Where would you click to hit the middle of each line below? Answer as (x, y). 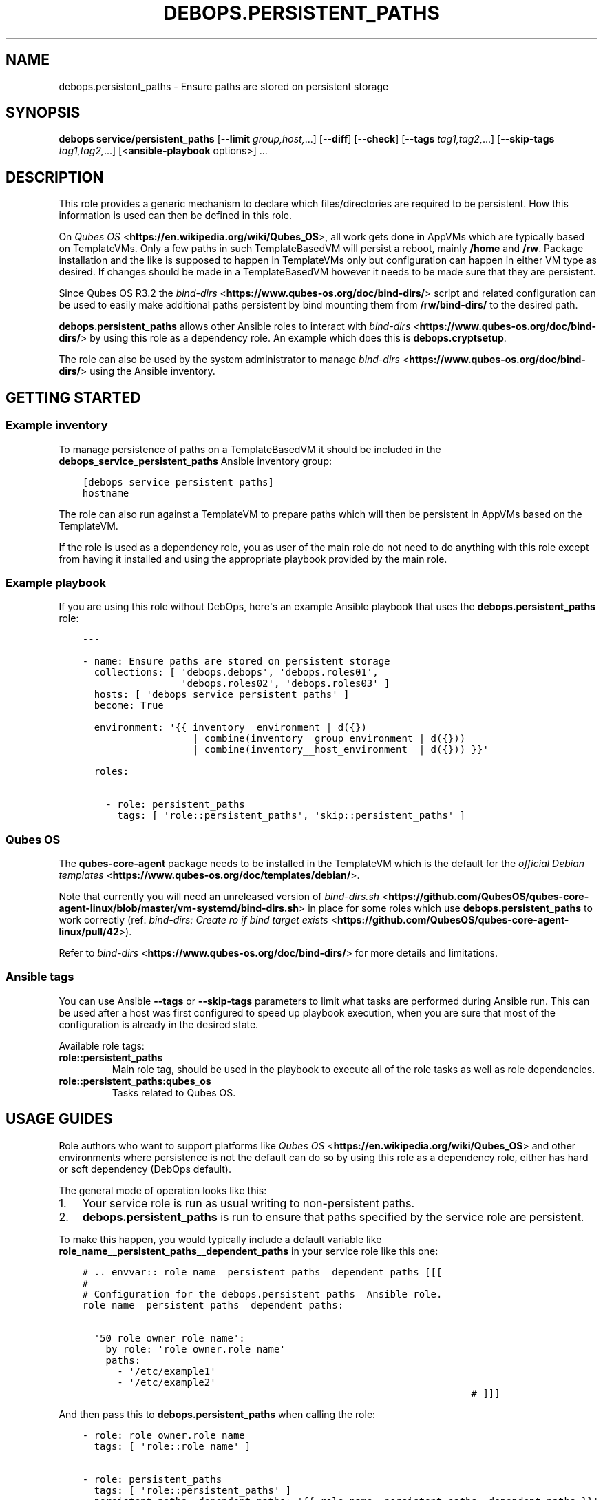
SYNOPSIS (43, 113)
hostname (106, 493)
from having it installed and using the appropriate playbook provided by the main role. (253, 559)
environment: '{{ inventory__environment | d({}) (230, 728)
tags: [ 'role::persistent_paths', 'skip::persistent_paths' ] (292, 816)
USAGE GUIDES (59, 1119)
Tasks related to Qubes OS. (174, 1092)
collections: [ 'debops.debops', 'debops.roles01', (236, 673)
